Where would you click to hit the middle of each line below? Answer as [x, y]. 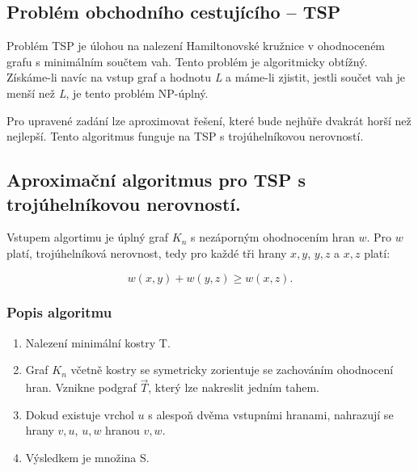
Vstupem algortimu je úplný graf [88, 237]
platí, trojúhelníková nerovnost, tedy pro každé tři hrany [147, 252]
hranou [122, 430]
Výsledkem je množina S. [87, 457]
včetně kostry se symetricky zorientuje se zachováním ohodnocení [232, 370]
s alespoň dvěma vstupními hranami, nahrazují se [271, 414]
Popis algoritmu [59, 312]
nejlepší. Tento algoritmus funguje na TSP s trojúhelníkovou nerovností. [185, 136]
